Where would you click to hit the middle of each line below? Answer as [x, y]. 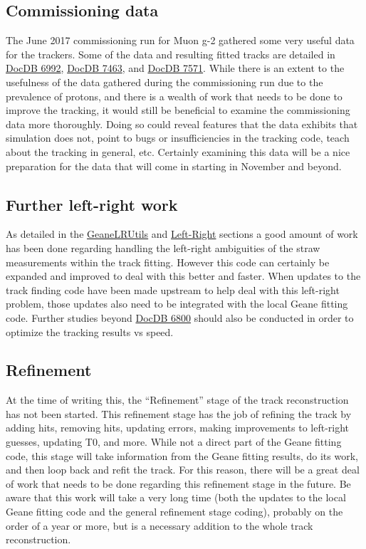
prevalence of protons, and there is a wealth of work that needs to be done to [174, 96]
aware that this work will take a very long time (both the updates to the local [176, 497]
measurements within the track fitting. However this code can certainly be [168, 262]
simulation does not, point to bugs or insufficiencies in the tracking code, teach [178, 138]
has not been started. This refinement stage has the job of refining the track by [179, 413]
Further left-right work [92, 204]
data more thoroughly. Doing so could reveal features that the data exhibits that [182, 124]
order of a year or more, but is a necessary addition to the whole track [160, 525]
